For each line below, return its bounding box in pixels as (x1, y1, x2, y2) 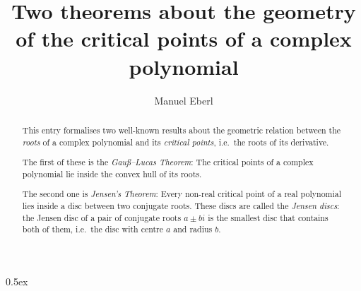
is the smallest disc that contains (208, 211, 329, 223)
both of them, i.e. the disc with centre (22, 223, 164, 235)
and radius (173, 223, 213, 235)
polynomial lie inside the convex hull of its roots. (22, 167, 202, 179)
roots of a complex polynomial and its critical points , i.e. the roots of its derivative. (22, 136, 329, 148)
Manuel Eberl (154, 93, 213, 107)
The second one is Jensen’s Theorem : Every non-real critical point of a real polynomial (22, 188, 342, 200)
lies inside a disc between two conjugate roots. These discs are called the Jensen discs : (22, 199, 340, 211)
